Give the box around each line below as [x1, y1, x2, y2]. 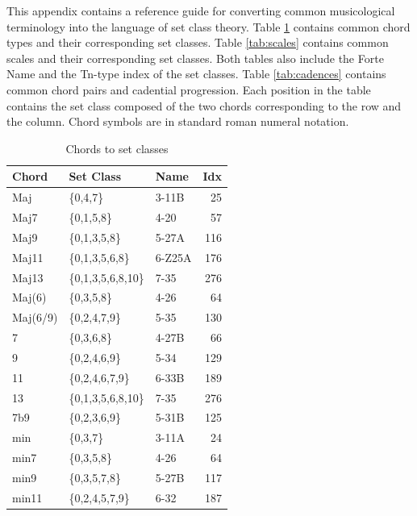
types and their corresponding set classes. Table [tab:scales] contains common [6, 34, 389, 51]
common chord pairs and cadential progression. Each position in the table [6, 81, 371, 98]
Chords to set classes [65, 139, 169, 156]
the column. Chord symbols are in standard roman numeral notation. [6, 113, 349, 130]
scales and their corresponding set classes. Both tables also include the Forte [6, 49, 384, 66]
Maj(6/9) [12, 309, 58, 326]
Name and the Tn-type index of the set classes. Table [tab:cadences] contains [6, 65, 386, 82]
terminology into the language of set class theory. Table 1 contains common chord [6, 18, 411, 35]
